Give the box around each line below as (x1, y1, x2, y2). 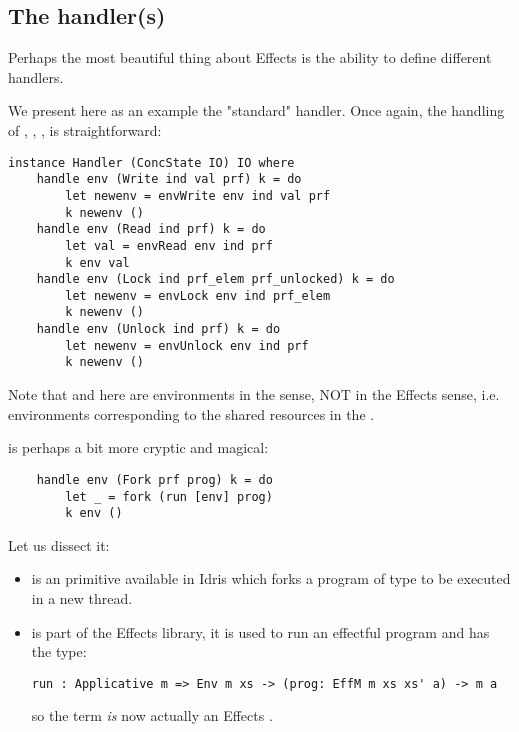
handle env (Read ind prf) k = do (36, 222, 266, 237)
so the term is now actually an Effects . (31, 705, 273, 726)
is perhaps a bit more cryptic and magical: (8, 437, 269, 458)
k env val (65, 255, 130, 270)
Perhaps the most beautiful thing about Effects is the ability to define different (8, 47, 492, 68)
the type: (31, 641, 87, 662)
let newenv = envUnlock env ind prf (65, 338, 309, 353)
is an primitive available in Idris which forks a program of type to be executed (31, 568, 511, 589)
